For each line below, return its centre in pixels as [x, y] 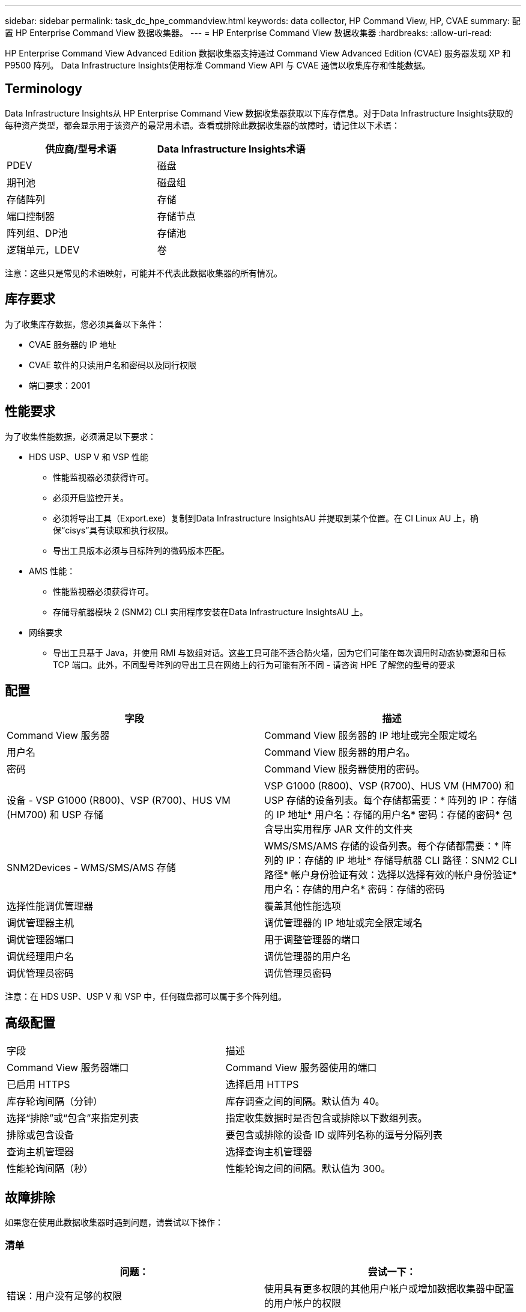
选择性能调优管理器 [50, 906]
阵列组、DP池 [37, 233]
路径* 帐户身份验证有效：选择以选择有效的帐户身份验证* [391, 875]
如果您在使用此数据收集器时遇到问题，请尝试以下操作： [114, 1222]
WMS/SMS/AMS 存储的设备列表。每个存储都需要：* [382, 846]
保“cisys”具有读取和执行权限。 [113, 530]
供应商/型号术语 [81, 149]
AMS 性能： [52, 571]
